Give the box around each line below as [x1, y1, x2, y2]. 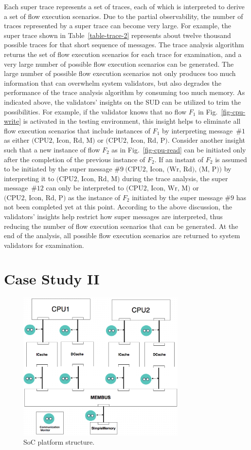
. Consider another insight [167, 135, 245, 145]
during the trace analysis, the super [122, 173, 228, 183]
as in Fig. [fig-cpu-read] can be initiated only [111, 144, 246, 154]
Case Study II [4, 268, 100, 288]
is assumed [215, 154, 247, 164]
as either [4, 135, 30, 145]
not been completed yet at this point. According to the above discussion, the [4, 202, 232, 212]
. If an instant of [154, 154, 204, 164]
